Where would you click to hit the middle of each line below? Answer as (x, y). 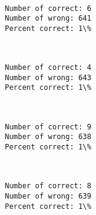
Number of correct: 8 (48, 186)
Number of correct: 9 (48, 127)
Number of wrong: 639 (48, 196)
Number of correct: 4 (48, 68)
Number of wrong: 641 (48, 19)
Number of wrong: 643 (48, 77)
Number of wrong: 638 (48, 137)
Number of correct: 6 (48, 8)
